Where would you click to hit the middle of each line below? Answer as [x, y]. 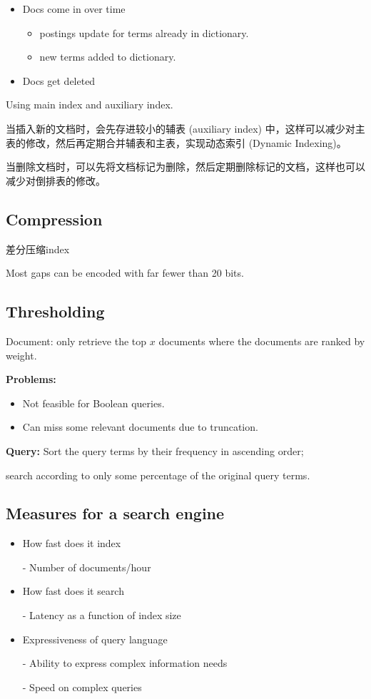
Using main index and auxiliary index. [90, 104]
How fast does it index [72, 543]
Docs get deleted [59, 80]
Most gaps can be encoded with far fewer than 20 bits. [125, 273]
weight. [21, 355]
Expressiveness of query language [95, 639]
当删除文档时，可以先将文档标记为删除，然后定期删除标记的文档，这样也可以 [185, 167]
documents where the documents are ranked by [262, 341]
